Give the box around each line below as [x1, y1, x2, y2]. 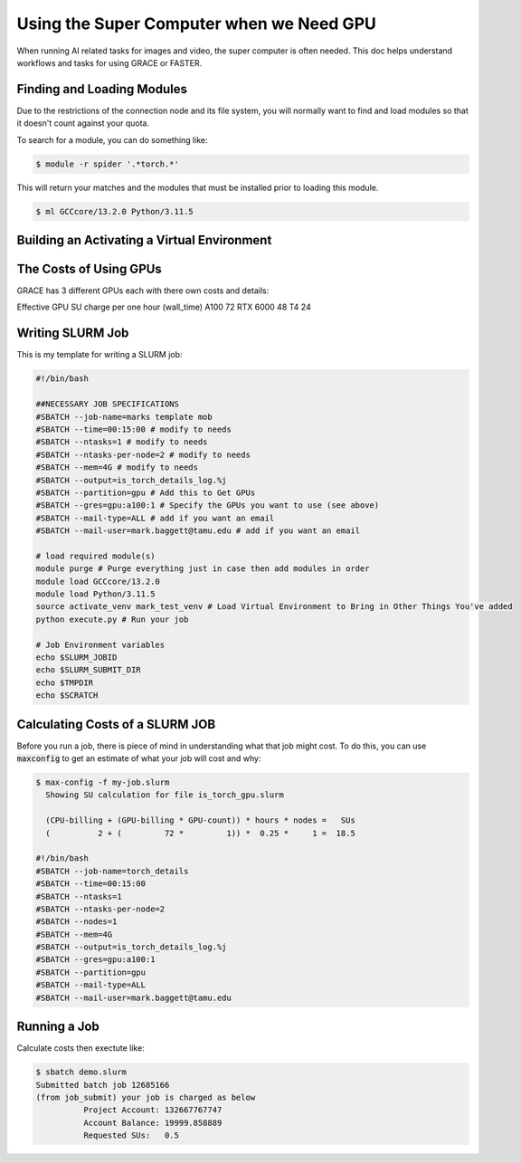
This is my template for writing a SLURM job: [16, 349, 183, 360]
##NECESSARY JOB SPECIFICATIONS [35, 399, 180, 409]
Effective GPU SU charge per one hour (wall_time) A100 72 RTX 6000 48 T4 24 [16, 301, 311, 312]
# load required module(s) [35, 550, 156, 561]
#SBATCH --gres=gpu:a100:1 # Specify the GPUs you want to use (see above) [35, 500, 380, 510]
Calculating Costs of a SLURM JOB [16, 716, 216, 732]
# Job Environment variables [35, 639, 166, 650]
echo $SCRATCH [35, 691, 99, 701]
